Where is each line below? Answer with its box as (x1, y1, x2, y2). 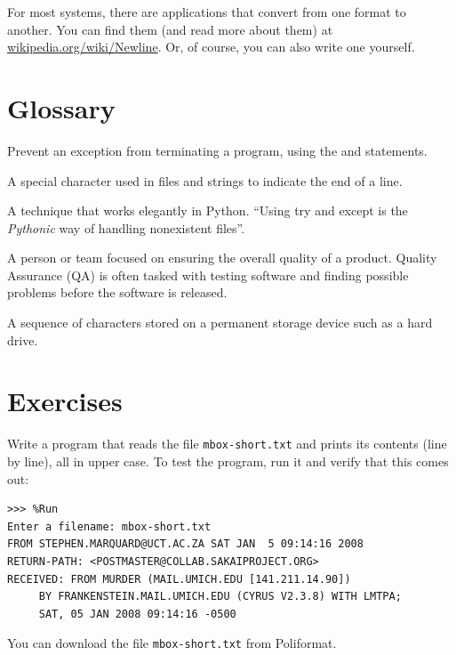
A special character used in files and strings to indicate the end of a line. (7, 171, 403, 190)
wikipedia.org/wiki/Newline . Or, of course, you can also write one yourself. (7, 37, 415, 56)
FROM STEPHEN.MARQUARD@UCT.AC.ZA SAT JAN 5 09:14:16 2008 (7, 538, 364, 551)
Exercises (7, 383, 123, 419)
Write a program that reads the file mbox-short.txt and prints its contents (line (7, 434, 447, 453)
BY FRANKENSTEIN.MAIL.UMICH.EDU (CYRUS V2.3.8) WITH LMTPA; (38, 590, 402, 603)
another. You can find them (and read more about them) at (7, 20, 333, 38)
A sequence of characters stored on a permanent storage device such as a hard (7, 313, 433, 332)
